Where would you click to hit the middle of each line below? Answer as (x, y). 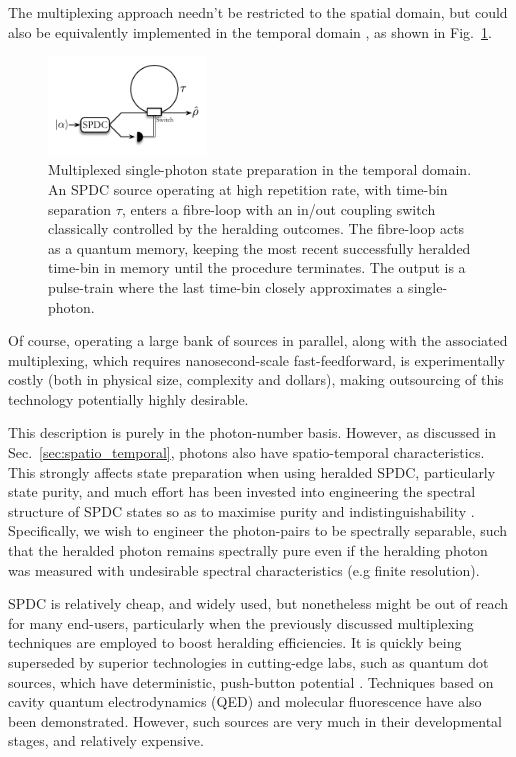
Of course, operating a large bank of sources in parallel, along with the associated (258, 340)
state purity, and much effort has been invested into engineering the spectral (242, 491)
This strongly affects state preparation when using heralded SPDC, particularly (252, 471)
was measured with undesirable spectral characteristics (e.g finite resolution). (244, 569)
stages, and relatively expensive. (106, 740)
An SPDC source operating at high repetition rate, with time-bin (248, 188)
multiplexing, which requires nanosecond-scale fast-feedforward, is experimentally (256, 359)
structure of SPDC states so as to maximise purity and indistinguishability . (241, 510)
